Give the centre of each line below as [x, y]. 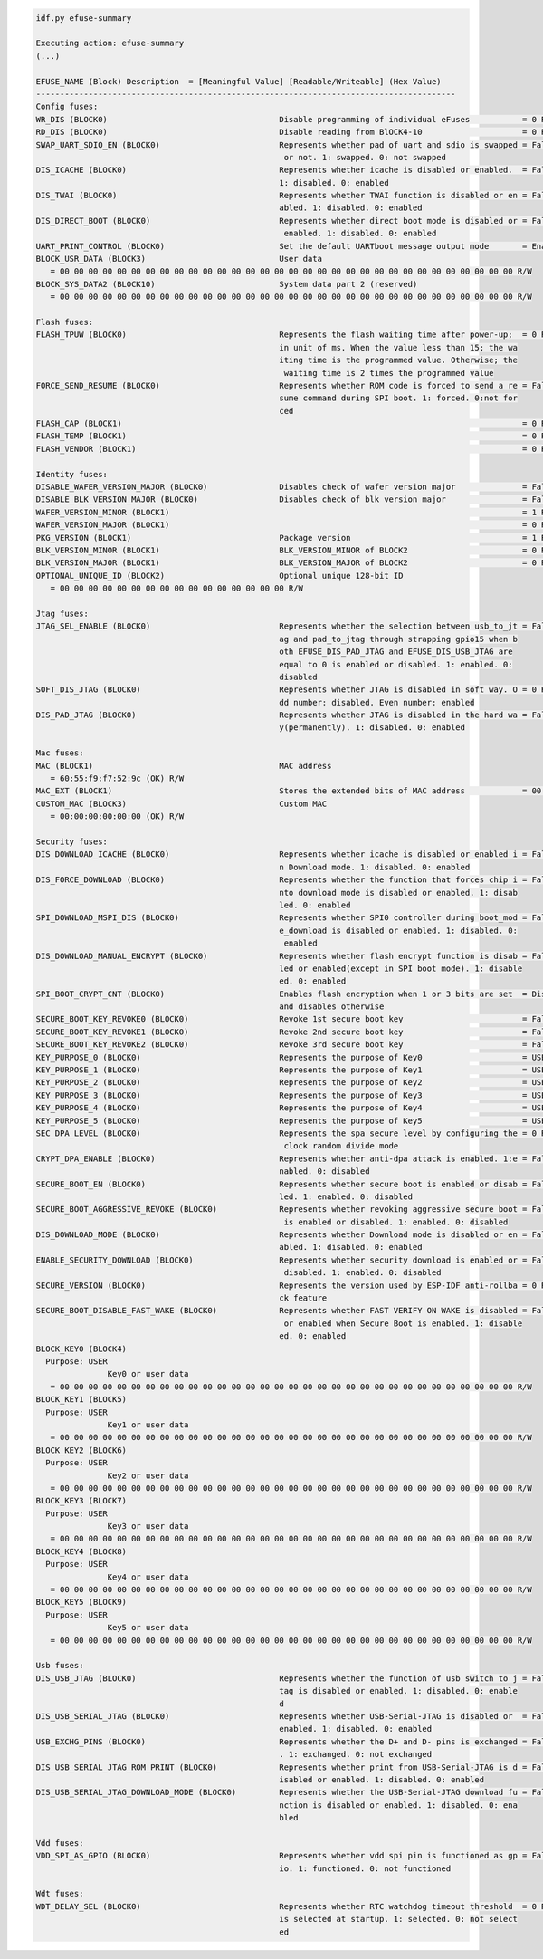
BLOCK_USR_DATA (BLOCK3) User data [179, 259]
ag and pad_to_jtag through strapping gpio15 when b [398, 639]
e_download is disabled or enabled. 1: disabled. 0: [398, 930]
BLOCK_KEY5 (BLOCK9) [81, 1602]
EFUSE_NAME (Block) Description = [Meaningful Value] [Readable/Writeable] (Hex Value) [239, 81]
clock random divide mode [341, 1146]
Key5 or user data [148, 1628]
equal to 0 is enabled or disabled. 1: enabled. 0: [396, 664]
